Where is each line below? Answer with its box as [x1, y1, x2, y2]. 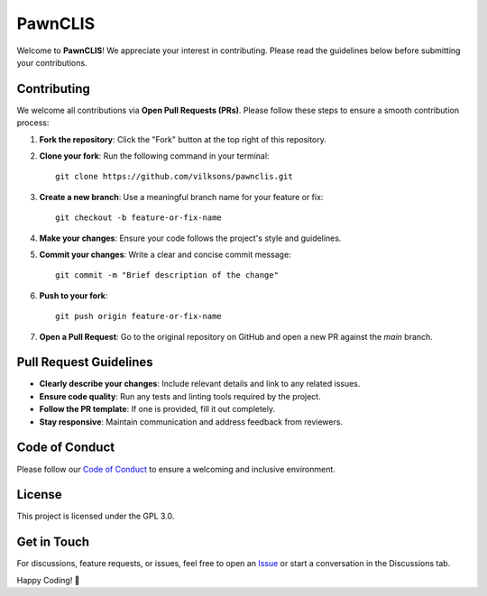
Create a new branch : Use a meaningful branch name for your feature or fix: [39, 191, 324, 202]
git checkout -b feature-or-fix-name [55, 213, 223, 223]
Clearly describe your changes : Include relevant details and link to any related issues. [39, 379, 361, 390]
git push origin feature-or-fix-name [55, 311, 223, 322]
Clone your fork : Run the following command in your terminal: [39, 151, 270, 161]
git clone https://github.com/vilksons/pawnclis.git [55, 171, 293, 182]
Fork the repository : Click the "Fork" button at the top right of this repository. [39, 133, 326, 144]
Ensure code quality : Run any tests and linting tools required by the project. [39, 390, 321, 401]
